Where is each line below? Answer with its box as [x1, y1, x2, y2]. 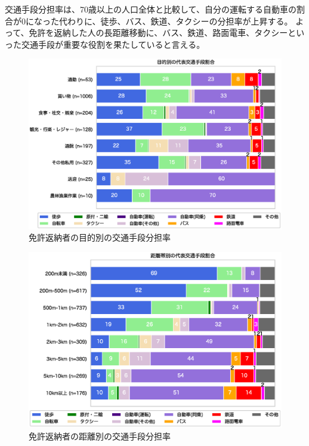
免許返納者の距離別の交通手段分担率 [29, 429, 171, 442]
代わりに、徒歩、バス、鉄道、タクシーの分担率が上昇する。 [58, 14, 293, 27]
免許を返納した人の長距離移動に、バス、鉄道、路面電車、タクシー [29, 26, 288, 39]
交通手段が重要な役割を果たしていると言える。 [21, 38, 205, 50]
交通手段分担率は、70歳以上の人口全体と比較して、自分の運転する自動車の [5, 3, 296, 15]
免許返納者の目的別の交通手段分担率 [29, 231, 171, 244]
